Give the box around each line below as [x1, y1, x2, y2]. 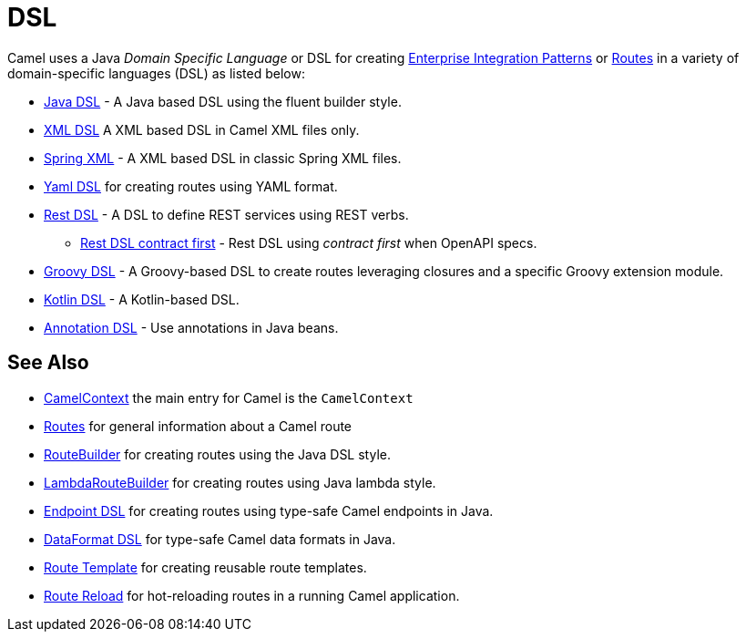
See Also [7, 351, 89, 375]
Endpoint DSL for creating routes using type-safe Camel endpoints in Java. [44, 502, 494, 519]
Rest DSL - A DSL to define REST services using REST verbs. [44, 206, 409, 222]
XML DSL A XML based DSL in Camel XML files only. [44, 121, 360, 138]
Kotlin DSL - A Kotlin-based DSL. [44, 291, 240, 307]
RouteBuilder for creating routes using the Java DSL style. [44, 446, 391, 462]
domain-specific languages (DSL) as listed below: [7, 65, 305, 81]
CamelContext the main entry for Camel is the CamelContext [44, 389, 414, 406]
